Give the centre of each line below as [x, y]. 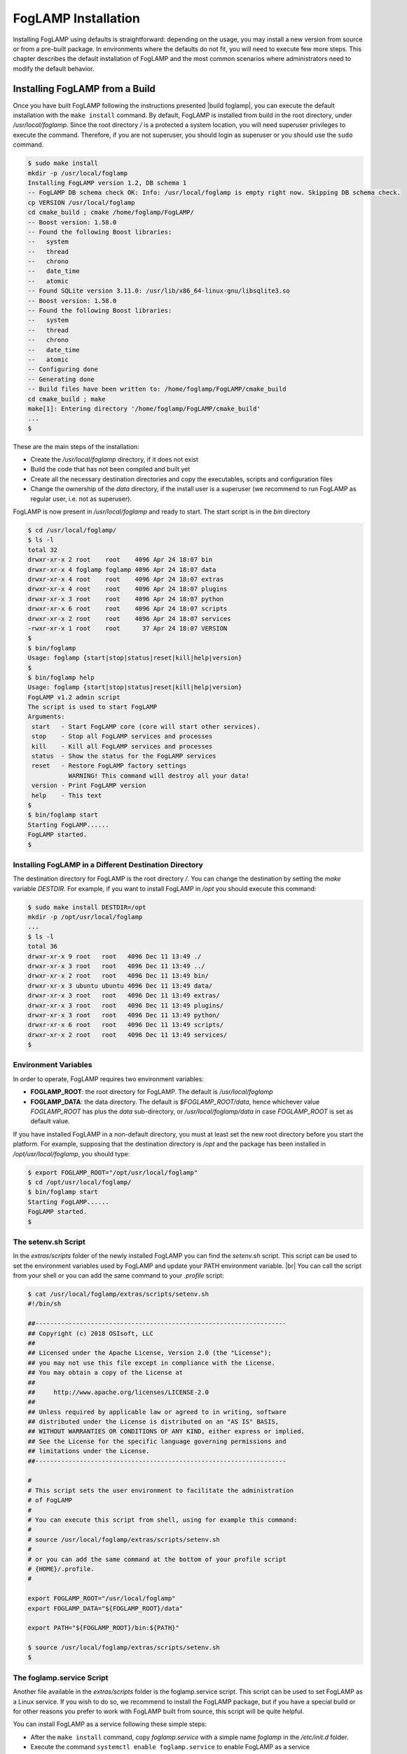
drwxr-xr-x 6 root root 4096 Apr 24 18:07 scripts [127, 609]
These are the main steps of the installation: [76, 446]
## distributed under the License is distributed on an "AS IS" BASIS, [153, 1422]
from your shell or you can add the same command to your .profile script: [118, 1276]
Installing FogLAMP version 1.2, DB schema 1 [107, 183]
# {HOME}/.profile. [61, 1569]
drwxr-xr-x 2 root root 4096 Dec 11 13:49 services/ [127, 1035]
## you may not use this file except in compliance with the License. [152, 1363]
